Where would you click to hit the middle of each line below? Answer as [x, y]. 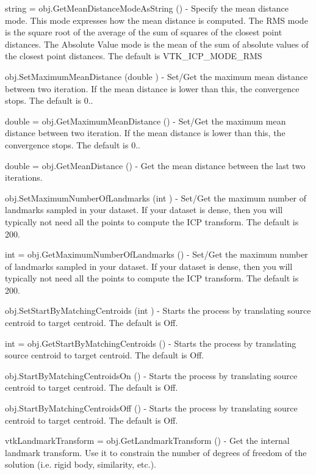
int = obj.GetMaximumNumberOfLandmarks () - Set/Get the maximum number [156, 254]
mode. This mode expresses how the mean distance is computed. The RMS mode [156, 20]
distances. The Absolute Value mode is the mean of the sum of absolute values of [157, 44]
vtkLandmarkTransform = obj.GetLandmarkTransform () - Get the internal [147, 441]
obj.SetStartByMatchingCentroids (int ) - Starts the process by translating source [158, 310]
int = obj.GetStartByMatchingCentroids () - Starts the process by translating [151, 343]
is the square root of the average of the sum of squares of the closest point [144, 32]
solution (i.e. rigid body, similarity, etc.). [81, 464]
